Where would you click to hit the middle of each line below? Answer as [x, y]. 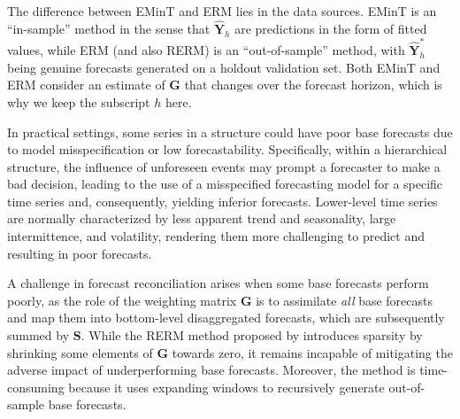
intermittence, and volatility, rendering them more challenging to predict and [216, 236]
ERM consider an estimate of [86, 85]
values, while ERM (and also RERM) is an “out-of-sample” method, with [206, 50]
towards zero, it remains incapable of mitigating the [312, 352]
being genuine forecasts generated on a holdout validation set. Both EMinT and [224, 67]
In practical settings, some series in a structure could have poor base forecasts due [230, 132]
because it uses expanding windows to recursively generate [226, 387]
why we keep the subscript [79, 101]
